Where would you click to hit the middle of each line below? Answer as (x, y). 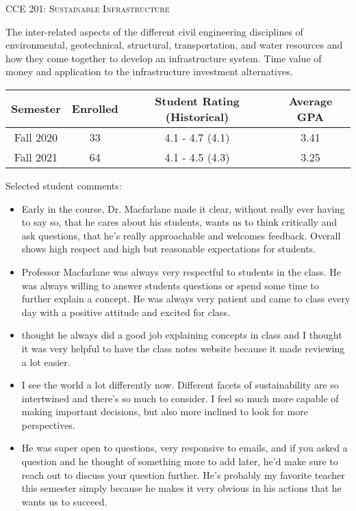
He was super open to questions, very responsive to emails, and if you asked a (185, 448)
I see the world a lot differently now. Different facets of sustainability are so (180, 385)
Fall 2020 (36, 137)
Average (310, 101)
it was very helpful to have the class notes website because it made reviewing (183, 348)
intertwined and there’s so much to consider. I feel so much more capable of (180, 398)
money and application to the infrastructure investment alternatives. (149, 71)
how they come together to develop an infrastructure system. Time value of (164, 58)
